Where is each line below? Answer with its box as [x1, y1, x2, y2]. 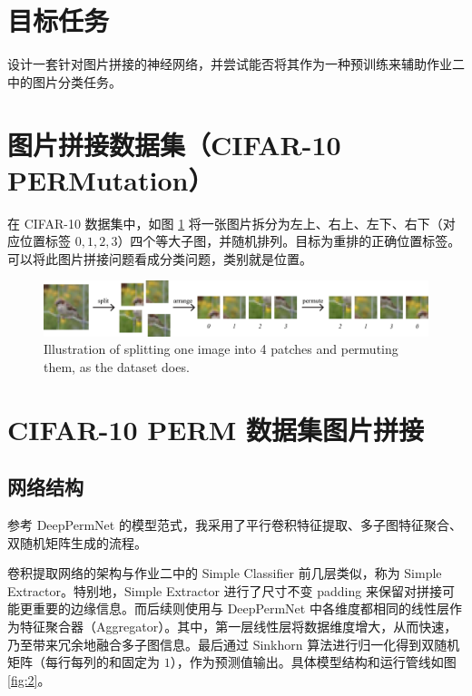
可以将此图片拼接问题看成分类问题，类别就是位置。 [7, 249, 312, 268]
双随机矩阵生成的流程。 [7, 533, 147, 552]
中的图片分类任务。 [7, 72, 122, 91]
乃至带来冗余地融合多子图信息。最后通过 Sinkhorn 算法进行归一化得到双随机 [7, 634, 460, 653]
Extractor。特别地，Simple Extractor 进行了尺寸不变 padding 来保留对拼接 [7, 581, 442, 600]
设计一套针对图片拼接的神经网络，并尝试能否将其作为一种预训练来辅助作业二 [7, 54, 465, 74]
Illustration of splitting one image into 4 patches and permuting [44, 339, 398, 358]
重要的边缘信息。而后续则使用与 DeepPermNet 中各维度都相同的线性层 [32, 599, 449, 618]
